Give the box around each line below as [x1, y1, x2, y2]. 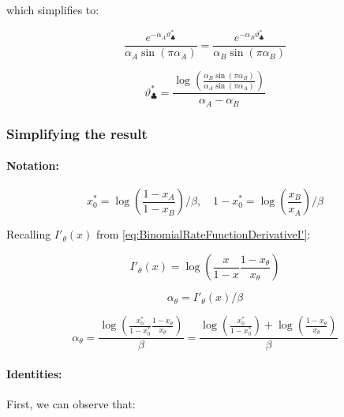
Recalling [6, 226, 51, 242]
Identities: [6, 365, 62, 381]
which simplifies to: [6, 2, 99, 17]
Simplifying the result [6, 123, 148, 143]
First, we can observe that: [6, 395, 136, 411]
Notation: [6, 157, 59, 174]
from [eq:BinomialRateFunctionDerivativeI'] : [95, 226, 311, 242]
